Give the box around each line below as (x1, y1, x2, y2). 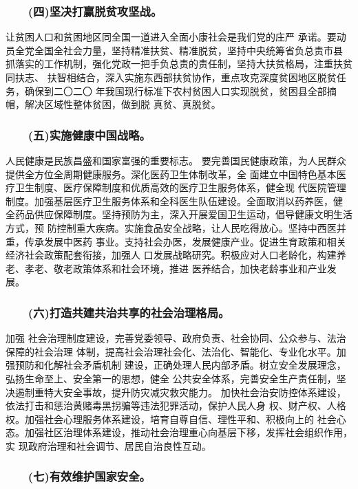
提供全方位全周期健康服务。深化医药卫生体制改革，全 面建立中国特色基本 (6, 166, 337, 181)
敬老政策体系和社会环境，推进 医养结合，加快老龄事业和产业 (53, 261, 327, 275)
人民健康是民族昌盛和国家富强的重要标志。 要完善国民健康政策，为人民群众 (6, 153, 346, 167)
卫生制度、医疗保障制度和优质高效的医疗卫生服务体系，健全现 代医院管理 (14, 180, 346, 195)
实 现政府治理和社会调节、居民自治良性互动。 (6, 438, 211, 453)
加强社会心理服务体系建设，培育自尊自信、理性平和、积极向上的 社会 (24, 411, 337, 426)
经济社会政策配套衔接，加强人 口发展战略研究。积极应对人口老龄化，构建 (6, 248, 337, 262)
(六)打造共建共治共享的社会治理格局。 (28, 303, 230, 320)
